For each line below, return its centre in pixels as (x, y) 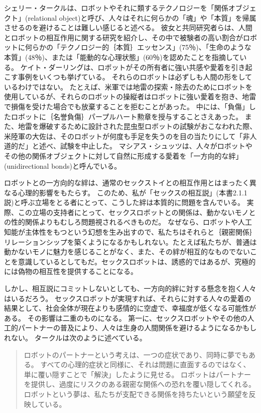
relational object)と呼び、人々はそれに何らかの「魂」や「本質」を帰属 (142, 17)
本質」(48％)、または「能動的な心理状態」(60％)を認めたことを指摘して (122, 57)
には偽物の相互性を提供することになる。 (71, 271)
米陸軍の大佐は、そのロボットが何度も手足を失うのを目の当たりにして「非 (127, 136)
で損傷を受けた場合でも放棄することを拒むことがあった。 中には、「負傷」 (126, 106)
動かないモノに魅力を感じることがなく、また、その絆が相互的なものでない (127, 252)
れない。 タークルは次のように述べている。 (75, 337)
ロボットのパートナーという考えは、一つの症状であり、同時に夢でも (136, 354)
